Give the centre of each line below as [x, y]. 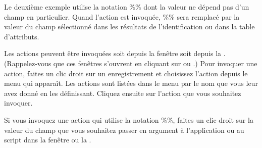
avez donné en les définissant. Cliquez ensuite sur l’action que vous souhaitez [123, 93]
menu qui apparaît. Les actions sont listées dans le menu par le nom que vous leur [131, 83]
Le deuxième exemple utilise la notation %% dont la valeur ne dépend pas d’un [127, 7]
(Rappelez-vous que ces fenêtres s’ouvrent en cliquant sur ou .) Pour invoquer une [131, 63]
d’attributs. [22, 36]
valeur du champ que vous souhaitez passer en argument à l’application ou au [124, 130]
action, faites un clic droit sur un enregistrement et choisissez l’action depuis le [126, 73]
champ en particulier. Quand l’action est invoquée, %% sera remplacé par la [122, 16]
